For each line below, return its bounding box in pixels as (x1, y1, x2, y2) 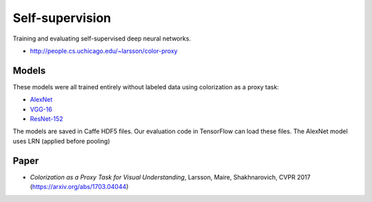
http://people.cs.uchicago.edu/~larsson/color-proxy (30, 47, 178, 55)
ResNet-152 (30, 115, 63, 123)
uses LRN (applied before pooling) (12, 137, 110, 145)
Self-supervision (12, 10, 112, 25)
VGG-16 (30, 105, 52, 113)
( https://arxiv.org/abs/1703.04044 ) (30, 183, 129, 191)
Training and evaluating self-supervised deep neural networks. (12, 34, 192, 43)
